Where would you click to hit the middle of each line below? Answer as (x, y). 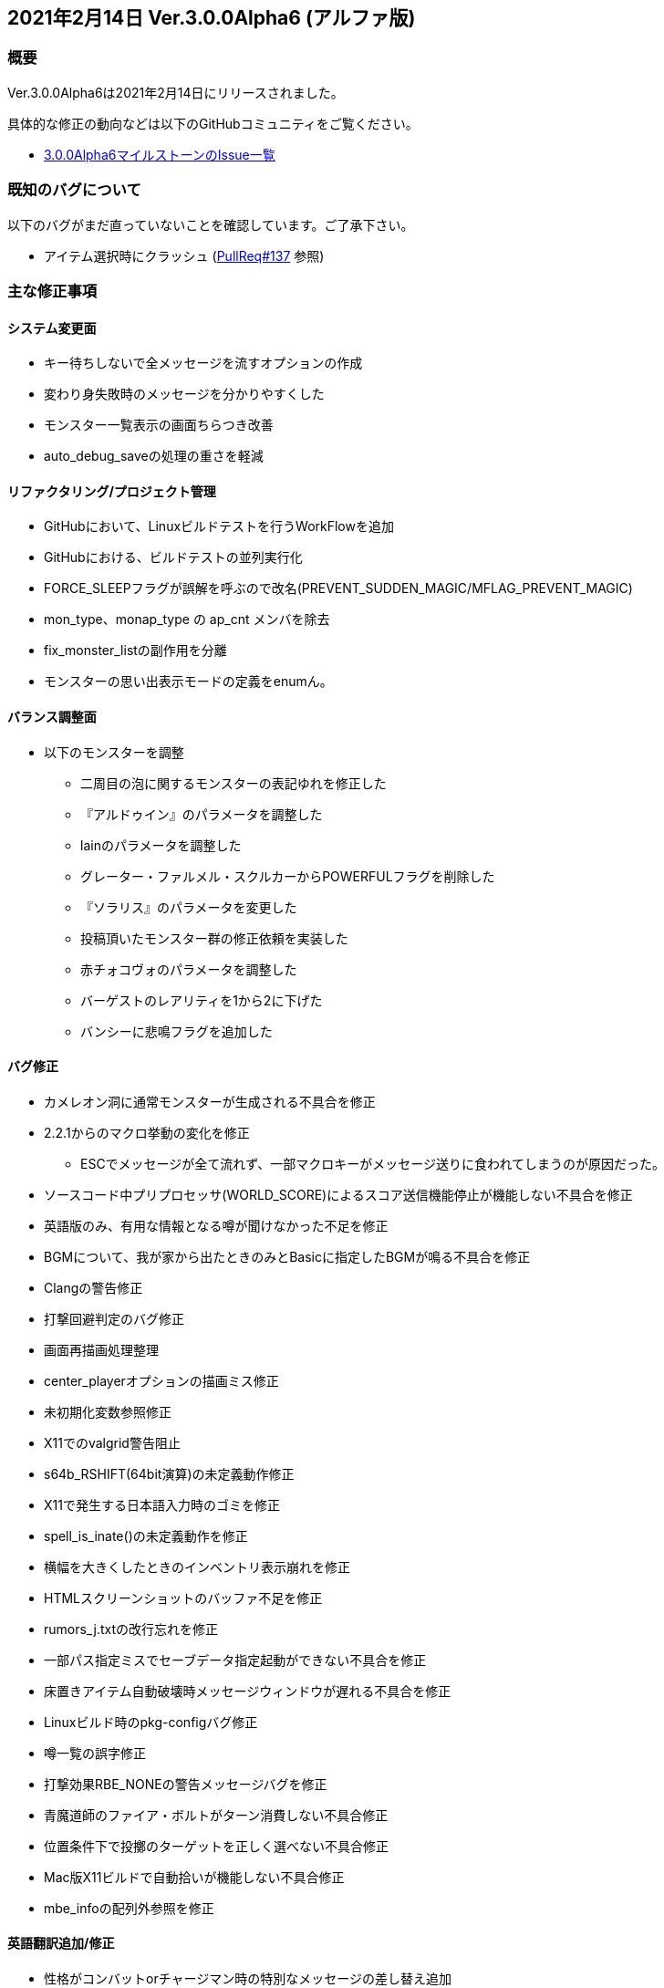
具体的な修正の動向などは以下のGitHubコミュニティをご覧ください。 (213, 123)
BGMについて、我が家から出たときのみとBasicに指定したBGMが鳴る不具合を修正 (287, 1256)
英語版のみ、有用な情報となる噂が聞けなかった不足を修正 (216, 1225)
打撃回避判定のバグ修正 (114, 1318)
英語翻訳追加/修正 (61, 1943)
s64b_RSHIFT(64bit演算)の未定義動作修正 (169, 1473)
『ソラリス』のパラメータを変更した (189, 907)
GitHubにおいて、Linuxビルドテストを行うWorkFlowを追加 (219, 526)
